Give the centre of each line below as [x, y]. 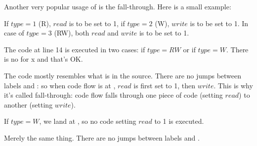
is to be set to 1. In [219, 23]
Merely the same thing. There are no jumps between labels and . [102, 137]
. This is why [233, 85]
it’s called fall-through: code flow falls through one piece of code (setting [113, 95]
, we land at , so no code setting [88, 121]
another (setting [28, 104]
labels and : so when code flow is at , [60, 85]
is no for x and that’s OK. [43, 59]
